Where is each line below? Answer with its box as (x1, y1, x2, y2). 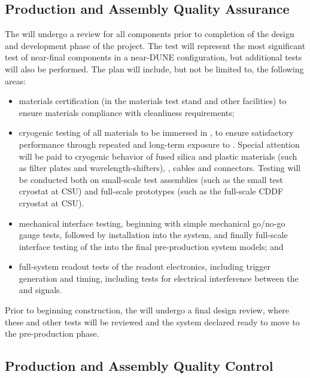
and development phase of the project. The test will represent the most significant (5, 39, 306, 51)
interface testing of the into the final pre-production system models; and (19, 240, 284, 252)
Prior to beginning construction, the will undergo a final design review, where (5, 304, 290, 316)
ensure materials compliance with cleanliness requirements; (19, 106, 235, 118)
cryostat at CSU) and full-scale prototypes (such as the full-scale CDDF (19, 185, 284, 197)
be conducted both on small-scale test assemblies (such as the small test (19, 173, 283, 185)
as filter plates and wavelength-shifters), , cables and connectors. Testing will (19, 161, 301, 174)
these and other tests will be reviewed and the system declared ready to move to (5, 315, 300, 328)
